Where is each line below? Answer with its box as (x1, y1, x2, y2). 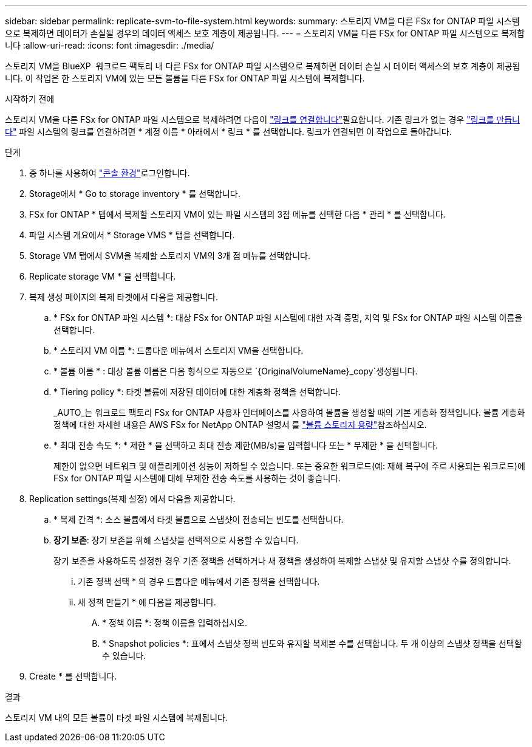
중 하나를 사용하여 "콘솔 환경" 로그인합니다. (29, 168, 190, 178)
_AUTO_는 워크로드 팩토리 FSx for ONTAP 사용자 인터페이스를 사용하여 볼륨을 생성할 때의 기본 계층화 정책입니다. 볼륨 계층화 (53, 407, 525, 418)
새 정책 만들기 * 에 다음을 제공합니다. (78, 597, 216, 607)
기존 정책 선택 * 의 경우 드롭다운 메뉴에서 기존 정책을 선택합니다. (78, 576, 320, 587)
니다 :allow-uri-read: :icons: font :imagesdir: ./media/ (5, 40, 214, 50)
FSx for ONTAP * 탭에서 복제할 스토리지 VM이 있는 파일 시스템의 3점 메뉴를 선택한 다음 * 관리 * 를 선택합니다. (29, 209, 446, 219)
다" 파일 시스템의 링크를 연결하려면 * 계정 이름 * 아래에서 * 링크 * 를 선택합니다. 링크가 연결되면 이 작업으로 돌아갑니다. (5, 126, 452, 137)
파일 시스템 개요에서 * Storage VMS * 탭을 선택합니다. (29, 230, 235, 240)
